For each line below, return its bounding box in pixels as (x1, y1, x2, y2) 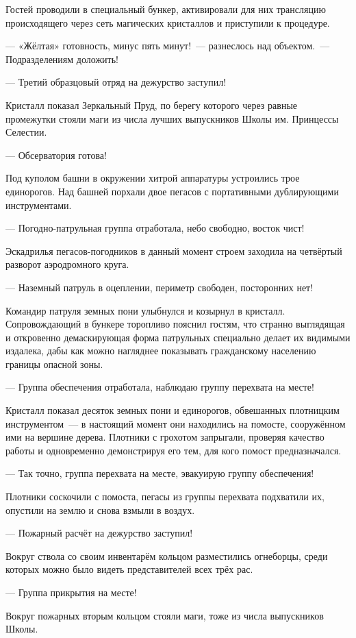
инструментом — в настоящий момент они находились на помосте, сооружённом (5, 416, 346, 430)
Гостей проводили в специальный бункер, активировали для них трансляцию (5, 2, 326, 16)
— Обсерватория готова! (5, 147, 107, 162)
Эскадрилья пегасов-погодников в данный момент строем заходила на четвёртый (5, 243, 342, 258)
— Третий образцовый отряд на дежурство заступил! (5, 75, 227, 89)
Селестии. (5, 125, 47, 139)
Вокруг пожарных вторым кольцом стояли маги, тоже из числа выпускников (5, 608, 324, 622)
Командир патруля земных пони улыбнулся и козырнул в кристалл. (5, 303, 285, 317)
